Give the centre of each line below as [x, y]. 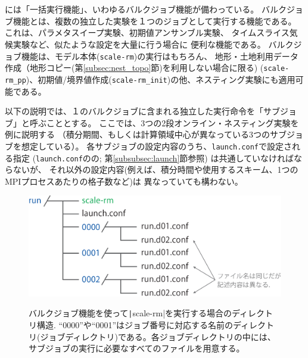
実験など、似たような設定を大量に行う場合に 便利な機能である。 [139, 44]
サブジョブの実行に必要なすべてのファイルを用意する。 [137, 348]
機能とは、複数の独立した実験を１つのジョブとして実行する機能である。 [155, 21]
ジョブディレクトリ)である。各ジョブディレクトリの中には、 [158, 336]
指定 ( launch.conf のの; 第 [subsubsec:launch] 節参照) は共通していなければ [153, 158]
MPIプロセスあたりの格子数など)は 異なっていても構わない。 [124, 181]
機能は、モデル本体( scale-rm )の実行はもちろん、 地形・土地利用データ [160, 56]
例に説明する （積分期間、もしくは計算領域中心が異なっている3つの [137, 134]
